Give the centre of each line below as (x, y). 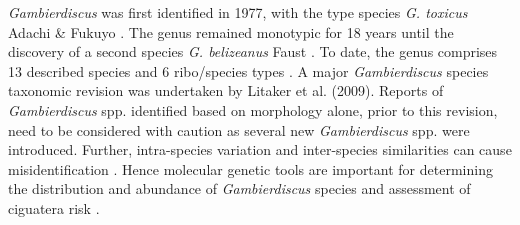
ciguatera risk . (54, 207)
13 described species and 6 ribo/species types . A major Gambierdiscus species (248, 70)
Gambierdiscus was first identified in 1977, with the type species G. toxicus (238, 12)
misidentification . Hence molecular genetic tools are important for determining (250, 168)
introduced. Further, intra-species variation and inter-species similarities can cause (260, 149)
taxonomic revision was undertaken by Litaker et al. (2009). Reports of (226, 90)
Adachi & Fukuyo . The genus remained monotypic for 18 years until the (231, 31)
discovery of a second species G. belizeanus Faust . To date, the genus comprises (253, 51)
